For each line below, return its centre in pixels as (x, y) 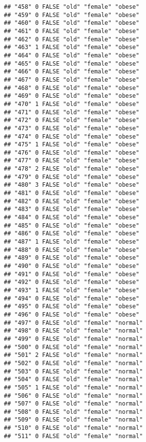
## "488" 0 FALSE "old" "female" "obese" (72, 250)
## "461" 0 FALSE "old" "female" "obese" (72, 31)
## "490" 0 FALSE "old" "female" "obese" (72, 266)
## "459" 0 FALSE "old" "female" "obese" (72, 15)
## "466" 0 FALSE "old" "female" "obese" (72, 72)
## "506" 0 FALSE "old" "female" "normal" (73, 396)
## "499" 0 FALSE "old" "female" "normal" (73, 339)
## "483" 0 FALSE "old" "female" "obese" (72, 209)
